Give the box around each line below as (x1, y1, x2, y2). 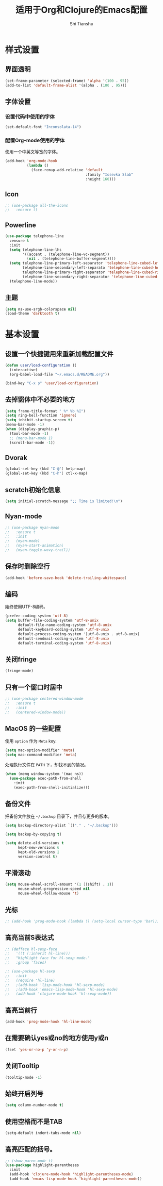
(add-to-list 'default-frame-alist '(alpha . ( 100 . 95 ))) (5, 83, 127, 88)
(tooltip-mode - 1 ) (5, 1075, 42, 1080)
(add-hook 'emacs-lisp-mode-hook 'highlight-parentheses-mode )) (9, 1176, 142, 1182)
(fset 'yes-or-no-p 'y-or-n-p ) (5, 1047, 68, 1052)
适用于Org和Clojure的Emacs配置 (15, 4, 148, 16)
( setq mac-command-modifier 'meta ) (5, 753, 77, 758)
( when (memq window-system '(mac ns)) (5, 772, 83, 776)
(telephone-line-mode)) (9, 279, 57, 284)
